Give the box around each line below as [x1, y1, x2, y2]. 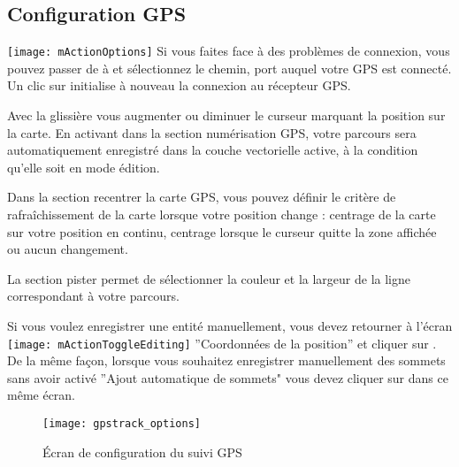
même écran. [7, 386, 76, 404]
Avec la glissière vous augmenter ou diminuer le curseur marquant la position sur [7, 106, 446, 125]
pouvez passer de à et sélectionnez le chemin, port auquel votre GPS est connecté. [7, 58, 452, 77]
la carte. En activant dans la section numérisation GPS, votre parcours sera [7, 123, 417, 142]
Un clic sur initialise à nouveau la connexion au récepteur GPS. [7, 76, 351, 95]
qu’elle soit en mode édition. [7, 157, 160, 176]
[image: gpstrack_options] [42, 417, 201, 431]
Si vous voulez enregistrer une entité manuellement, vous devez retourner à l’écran [7, 316, 453, 334]
